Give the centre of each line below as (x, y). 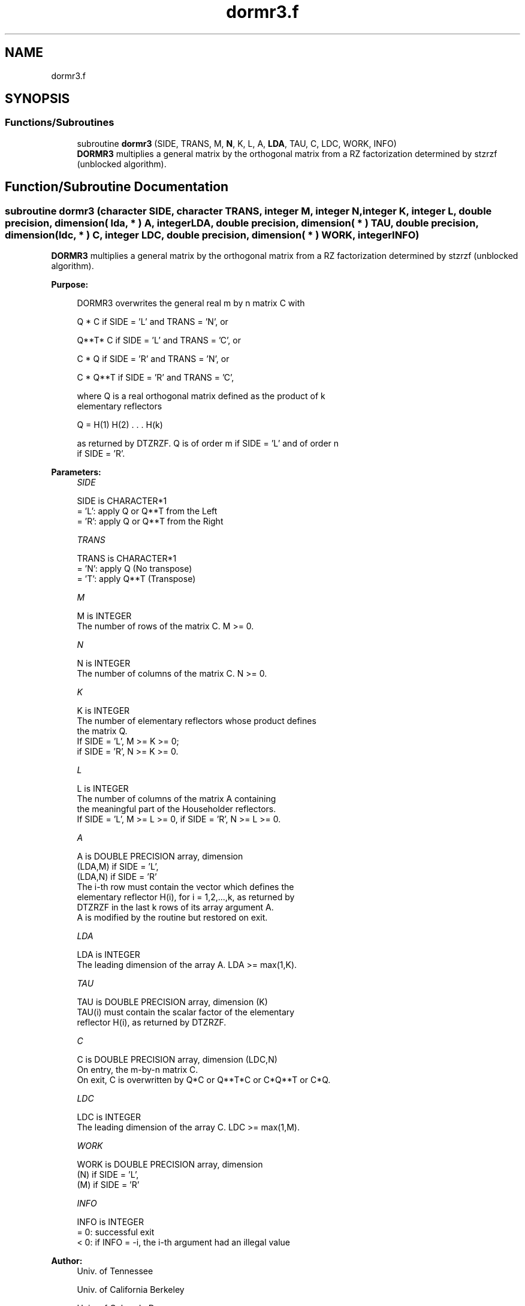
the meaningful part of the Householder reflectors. (176, 809)
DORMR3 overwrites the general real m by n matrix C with (191, 303)
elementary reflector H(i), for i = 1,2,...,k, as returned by (186, 897)
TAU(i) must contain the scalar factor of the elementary (186, 1012)
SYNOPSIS (37, 99)
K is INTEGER (103, 711)
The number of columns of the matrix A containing (176, 799)
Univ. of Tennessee (115, 1271)
